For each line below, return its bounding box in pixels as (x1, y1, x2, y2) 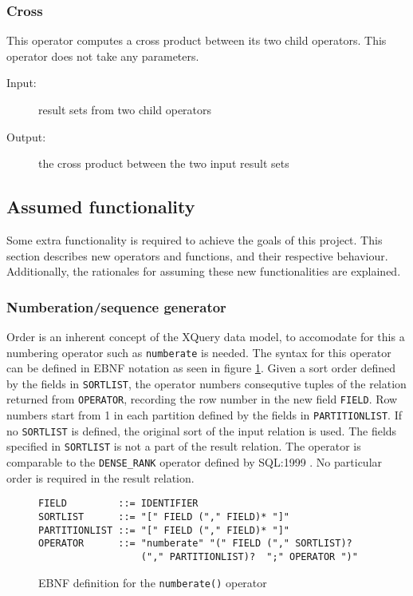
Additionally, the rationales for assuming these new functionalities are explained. (6, 263, 401, 280)
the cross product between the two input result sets (38, 155, 289, 172)
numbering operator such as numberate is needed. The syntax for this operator (6, 344, 391, 360)
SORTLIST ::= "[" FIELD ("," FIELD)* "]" (38, 511, 289, 523)
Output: (6, 128, 46, 145)
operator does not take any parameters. (6, 47, 199, 64)
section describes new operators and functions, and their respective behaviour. (6, 247, 388, 264)
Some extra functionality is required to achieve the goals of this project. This (6, 231, 383, 248)
